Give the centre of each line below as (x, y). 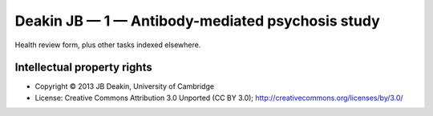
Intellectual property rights (83, 68)
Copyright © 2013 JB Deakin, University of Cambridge (125, 86)
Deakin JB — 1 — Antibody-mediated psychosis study (197, 21)
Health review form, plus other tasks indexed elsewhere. (108, 45)
